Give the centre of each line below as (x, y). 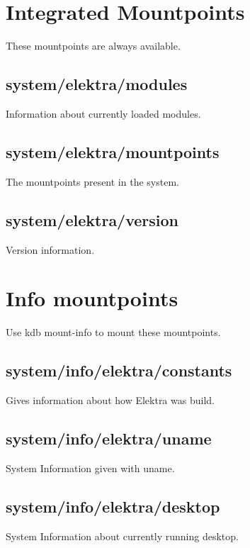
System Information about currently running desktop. (122, 536)
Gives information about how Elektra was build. (110, 400)
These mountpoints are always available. (93, 46)
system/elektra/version (92, 219)
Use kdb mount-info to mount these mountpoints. (113, 332)
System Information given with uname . (90, 468)
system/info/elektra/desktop (113, 506)
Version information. (50, 249)
